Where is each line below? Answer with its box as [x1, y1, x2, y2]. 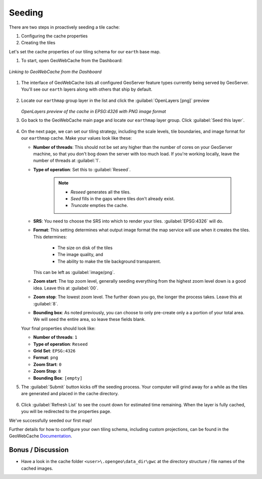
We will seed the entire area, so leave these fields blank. [33, 317, 146, 322]
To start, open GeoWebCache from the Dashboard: [21, 58, 123, 64]
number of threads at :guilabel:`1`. [33, 158, 101, 163]
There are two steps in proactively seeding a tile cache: [9, 24, 120, 30]
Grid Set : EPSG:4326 [33, 348, 76, 353]
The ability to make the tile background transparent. [57, 258, 161, 264]
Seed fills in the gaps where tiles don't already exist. [70, 195, 175, 201]
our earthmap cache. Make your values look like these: [21, 135, 132, 141]
